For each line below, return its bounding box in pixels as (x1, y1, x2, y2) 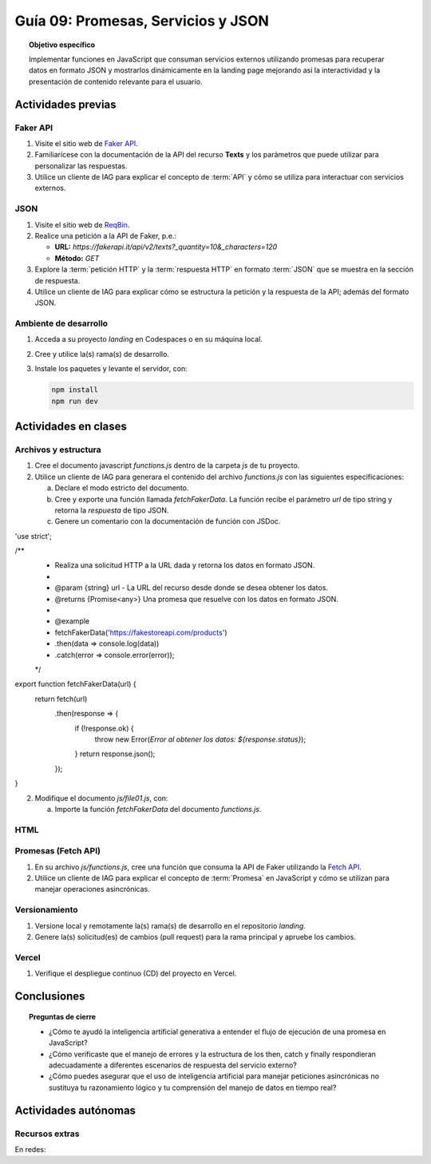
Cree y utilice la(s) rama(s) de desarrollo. (34, 349, 169, 358)
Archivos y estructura (14, 444, 101, 455)
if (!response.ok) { (74, 723, 135, 733)
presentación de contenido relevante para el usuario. (29, 77, 203, 86)
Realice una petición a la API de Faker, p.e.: (34, 231, 177, 240)
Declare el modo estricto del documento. (54, 483, 189, 493)
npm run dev (51, 396, 99, 406)
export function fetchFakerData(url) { (14, 679, 136, 689)
